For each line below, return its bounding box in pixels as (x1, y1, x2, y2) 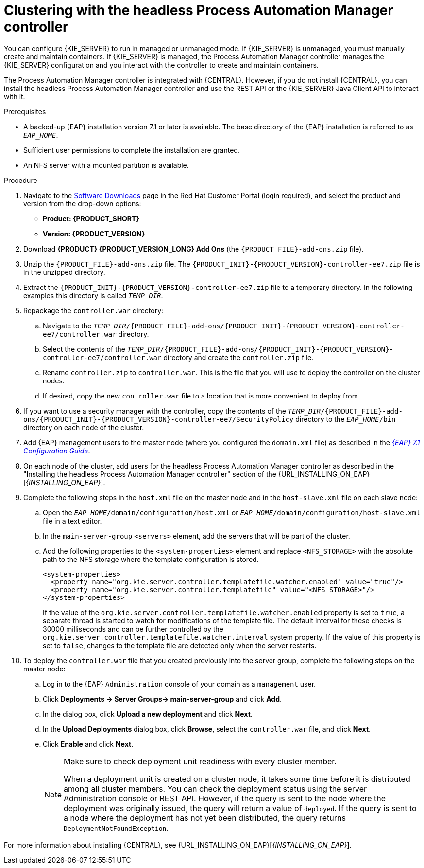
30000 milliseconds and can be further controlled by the (43, 624, 223, 633)
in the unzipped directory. (23, 268, 105, 276)
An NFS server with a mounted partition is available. (23, 161, 189, 169)
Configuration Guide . (23, 446, 90, 455)
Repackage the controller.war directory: (23, 306, 164, 315)
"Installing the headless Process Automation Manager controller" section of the (23, 470, 276, 478)
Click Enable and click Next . (43, 740, 134, 748)
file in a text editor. (43, 516, 102, 525)
